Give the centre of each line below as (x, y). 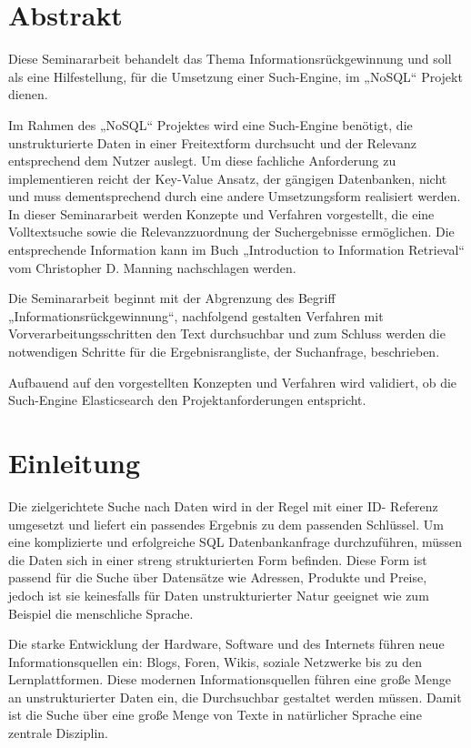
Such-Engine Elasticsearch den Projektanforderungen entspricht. (187, 400)
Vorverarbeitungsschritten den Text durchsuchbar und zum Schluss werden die (227, 334)
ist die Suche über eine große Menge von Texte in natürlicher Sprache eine (215, 715)
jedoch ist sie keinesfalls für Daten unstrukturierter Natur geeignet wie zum (219, 595)
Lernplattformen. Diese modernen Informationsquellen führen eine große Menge (230, 679)
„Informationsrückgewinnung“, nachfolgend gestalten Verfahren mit (196, 315)
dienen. (28, 94)
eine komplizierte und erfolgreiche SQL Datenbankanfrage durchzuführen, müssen (235, 542)
